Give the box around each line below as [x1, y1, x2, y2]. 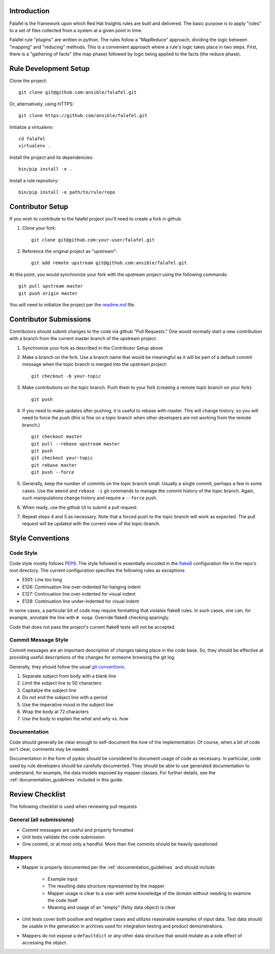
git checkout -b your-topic [31, 373, 101, 379]
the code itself [47, 897, 78, 903]
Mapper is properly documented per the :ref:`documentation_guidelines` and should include [22, 864, 215, 871]
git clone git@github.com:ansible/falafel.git [18, 90, 137, 95]
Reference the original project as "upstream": [22, 248, 117, 254]
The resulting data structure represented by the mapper [47, 883, 165, 889]
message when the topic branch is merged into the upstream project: [22, 361, 168, 368]
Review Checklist [9, 790, 66, 799]
